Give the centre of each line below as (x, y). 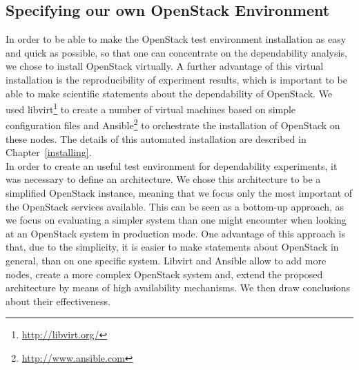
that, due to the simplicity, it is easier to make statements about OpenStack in (172, 247)
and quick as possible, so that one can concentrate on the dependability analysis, (176, 52)
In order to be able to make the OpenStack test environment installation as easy (176, 39)
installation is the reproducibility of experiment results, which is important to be (176, 79)
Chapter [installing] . (49, 152)
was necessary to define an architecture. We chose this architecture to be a (163, 179)
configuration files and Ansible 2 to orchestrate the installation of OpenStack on (173, 124)
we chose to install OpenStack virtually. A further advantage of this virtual (165, 66)
